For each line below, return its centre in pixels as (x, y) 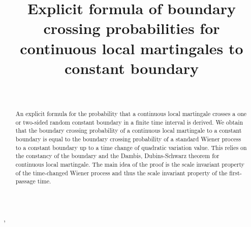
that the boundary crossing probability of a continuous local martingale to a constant (129, 130)
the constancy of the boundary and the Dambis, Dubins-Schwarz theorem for (117, 156)
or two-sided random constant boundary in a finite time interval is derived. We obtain (129, 122)
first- (236, 173)
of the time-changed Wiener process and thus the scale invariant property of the (121, 173)
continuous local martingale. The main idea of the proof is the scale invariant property (130, 164)
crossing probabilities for (132, 28)
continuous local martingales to (132, 48)
